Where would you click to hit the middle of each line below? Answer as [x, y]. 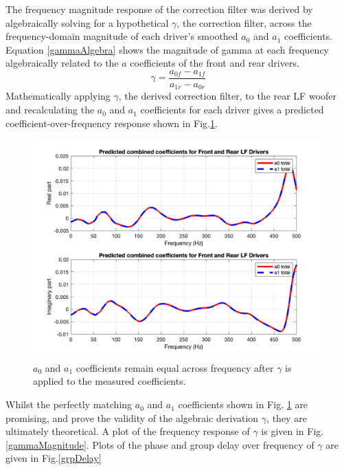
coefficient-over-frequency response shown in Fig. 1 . [112, 123]
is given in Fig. [293, 431]
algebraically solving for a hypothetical [87, 22]
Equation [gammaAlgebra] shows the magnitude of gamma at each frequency [167, 49]
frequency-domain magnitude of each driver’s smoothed [122, 36]
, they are [287, 417]
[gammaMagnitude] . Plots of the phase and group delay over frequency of [160, 444]
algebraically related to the [62, 63]
